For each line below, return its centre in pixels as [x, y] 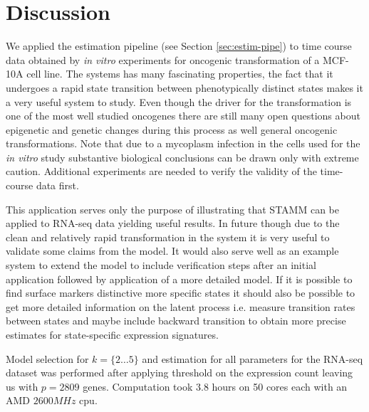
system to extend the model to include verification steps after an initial [161, 265]
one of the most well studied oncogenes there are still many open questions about [183, 116]
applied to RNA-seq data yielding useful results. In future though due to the [173, 223]
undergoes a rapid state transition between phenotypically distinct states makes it [184, 87]
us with [22, 386]
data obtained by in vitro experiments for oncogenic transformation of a [163, 59]
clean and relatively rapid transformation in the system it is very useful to [168, 237]
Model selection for [47, 358]
